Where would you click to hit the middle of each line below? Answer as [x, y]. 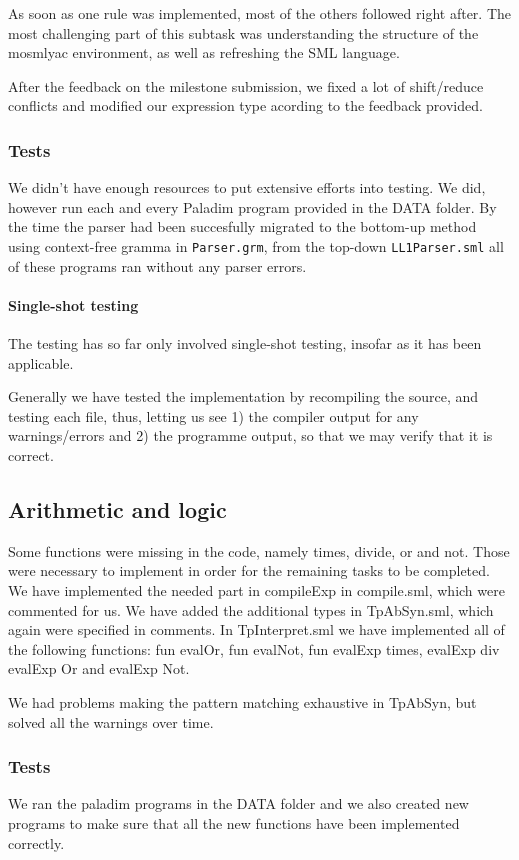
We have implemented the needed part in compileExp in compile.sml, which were [256, 589]
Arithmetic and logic [117, 508]
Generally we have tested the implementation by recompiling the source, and [243, 396]
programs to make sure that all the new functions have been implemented [234, 822]
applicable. [41, 362]
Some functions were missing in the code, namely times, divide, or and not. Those [259, 550]
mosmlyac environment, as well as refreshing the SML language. [204, 52]
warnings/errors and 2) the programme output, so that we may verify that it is [250, 435]
